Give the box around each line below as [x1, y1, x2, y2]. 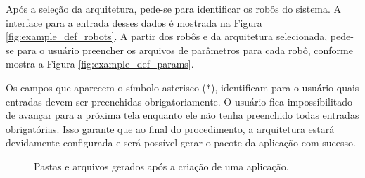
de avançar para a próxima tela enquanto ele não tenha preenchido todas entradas [6, 108, 359, 122]
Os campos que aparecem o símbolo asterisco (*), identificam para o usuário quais [6, 80, 359, 94]
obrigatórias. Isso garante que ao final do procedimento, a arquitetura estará [6, 121, 335, 136]
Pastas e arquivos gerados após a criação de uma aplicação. [34, 158, 289, 173]
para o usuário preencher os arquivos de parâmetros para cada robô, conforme [17, 42, 353, 57]
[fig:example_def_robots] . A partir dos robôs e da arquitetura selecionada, [6, 29, 328, 44]
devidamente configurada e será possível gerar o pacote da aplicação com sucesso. [6, 135, 356, 150]
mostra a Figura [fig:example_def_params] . [6, 56, 194, 71]
